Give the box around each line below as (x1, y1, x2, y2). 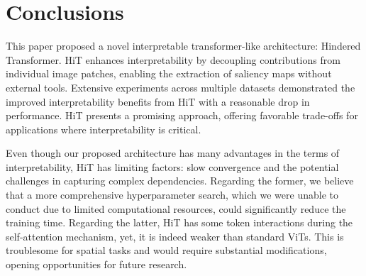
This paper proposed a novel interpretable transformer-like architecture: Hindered (6, 38, 361, 53)
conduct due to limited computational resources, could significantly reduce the (6, 201, 346, 216)
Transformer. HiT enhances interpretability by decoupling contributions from (6, 52, 340, 67)
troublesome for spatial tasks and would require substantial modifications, (6, 243, 327, 258)
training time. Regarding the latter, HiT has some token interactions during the (6, 215, 353, 230)
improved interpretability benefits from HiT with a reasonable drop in (6, 94, 310, 109)
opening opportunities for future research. (6, 257, 187, 272)
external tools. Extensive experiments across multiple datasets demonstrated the (6, 79, 355, 94)
